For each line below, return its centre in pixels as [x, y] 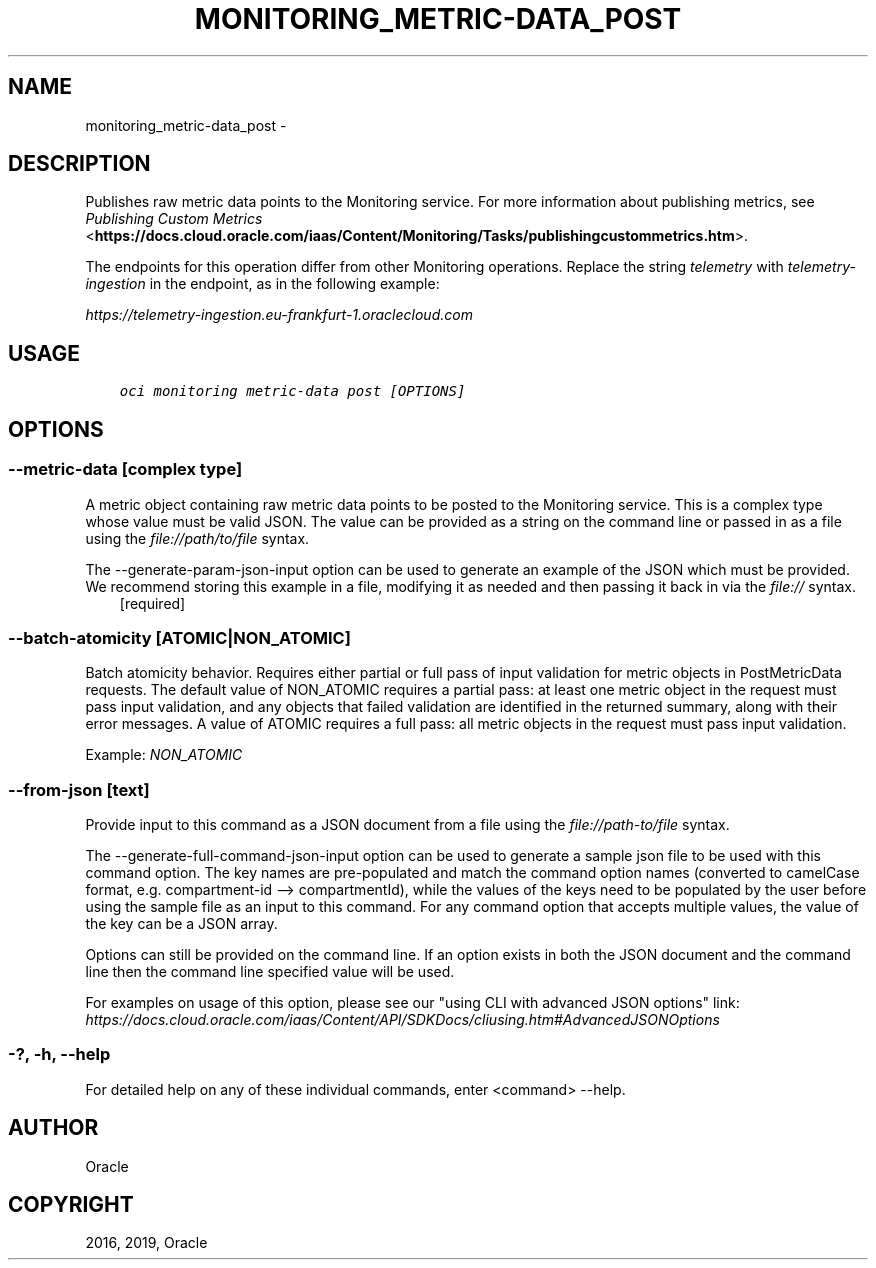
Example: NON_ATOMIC [164, 755]
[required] [152, 603]
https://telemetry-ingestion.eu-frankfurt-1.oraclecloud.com [279, 315]
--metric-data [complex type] [125, 469]
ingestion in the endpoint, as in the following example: [262, 284]
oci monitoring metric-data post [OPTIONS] [292, 391]
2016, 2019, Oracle [146, 1243]
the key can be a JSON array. [181, 923]
